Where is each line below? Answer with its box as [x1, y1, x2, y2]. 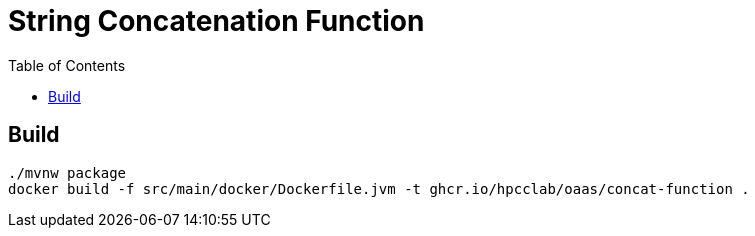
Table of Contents [8, 56, 126, 74]
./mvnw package [8, 164, 127, 181]
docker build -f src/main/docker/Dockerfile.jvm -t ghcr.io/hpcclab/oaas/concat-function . [8, 180, 750, 197]
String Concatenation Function [8, 4, 425, 38]
